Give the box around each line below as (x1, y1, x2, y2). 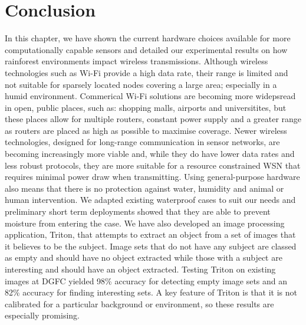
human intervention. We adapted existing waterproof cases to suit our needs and (5, 193, 296, 206)
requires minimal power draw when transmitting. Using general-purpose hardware (5, 170, 300, 183)
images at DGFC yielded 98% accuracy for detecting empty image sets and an (5, 274, 288, 287)
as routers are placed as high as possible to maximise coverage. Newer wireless (5, 124, 287, 136)
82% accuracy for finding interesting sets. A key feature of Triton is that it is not (5, 286, 298, 298)
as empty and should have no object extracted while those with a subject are (5, 251, 282, 264)
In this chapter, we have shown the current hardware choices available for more (5, 32, 291, 44)
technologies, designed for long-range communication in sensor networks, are (5, 136, 280, 148)
